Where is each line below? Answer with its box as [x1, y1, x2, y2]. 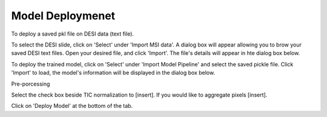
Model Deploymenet [11, 9, 116, 22]
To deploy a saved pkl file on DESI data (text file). [11, 30, 134, 37]
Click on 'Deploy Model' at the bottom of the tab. [11, 103, 133, 110]
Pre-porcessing [11, 80, 50, 87]
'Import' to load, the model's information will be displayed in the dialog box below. [11, 69, 215, 77]
